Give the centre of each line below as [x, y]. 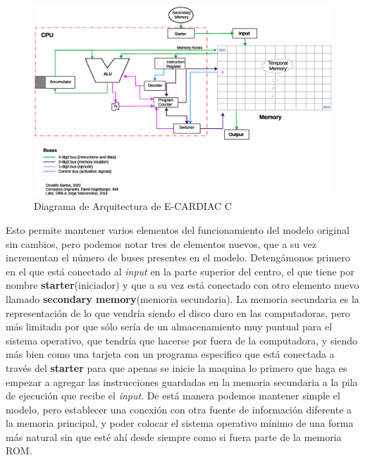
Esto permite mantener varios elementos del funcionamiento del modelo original [178, 229]
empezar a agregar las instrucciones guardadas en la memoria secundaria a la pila [182, 381]
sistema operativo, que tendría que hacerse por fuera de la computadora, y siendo [182, 340]
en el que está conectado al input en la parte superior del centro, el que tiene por [180, 271]
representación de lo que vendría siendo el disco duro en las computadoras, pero [178, 312]
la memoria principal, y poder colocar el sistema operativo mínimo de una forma [180, 423]
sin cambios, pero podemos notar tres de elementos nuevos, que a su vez [161, 243]
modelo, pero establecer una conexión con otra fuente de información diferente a [179, 409]
